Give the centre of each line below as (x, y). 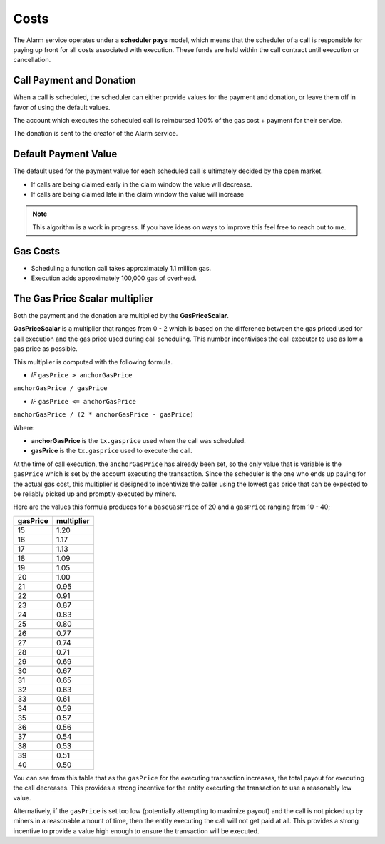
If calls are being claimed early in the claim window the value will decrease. (142, 184)
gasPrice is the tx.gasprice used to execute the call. (112, 451)
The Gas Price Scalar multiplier (83, 298)
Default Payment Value (65, 154)
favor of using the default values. (62, 107)
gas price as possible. (45, 349)
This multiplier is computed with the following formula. (93, 362)
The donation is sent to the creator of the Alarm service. (96, 134)
